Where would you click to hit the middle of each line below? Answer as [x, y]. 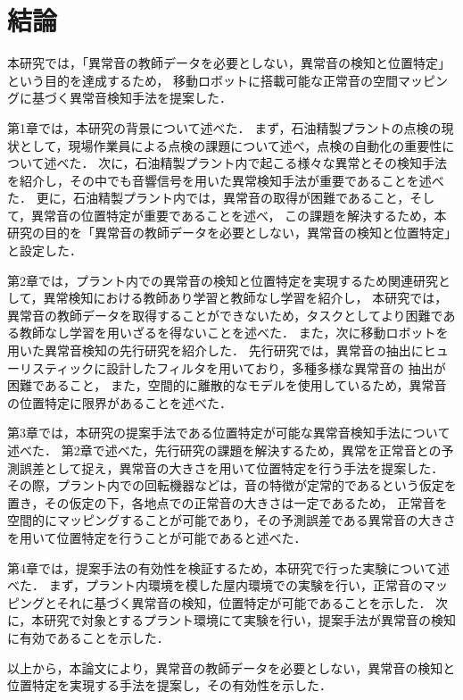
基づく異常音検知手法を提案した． [132, 98]
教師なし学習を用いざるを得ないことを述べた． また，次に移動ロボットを [234, 333]
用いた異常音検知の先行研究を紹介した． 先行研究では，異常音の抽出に [215, 350]
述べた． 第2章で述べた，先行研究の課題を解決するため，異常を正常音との [224, 450]
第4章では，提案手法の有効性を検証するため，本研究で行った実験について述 [228, 567]
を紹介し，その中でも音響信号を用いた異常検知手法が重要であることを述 [219, 180]
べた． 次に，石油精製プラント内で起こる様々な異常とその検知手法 [252, 163]
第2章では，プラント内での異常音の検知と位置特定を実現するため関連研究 [223, 280]
